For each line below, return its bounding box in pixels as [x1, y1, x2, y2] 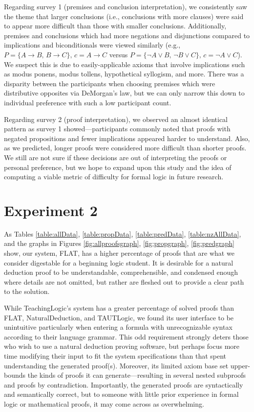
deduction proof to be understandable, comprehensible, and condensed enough [4, 267, 238, 277]
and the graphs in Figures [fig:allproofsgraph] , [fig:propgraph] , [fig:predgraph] [4, 238, 234, 248]
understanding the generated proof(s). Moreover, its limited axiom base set [4, 360, 229, 370]
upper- [230, 360, 250, 370]
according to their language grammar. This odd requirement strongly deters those [4, 331, 249, 341]
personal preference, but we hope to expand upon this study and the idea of [4, 162, 232, 172]
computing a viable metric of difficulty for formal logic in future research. [4, 171, 224, 182]
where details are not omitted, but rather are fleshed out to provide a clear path [4, 276, 244, 287]
